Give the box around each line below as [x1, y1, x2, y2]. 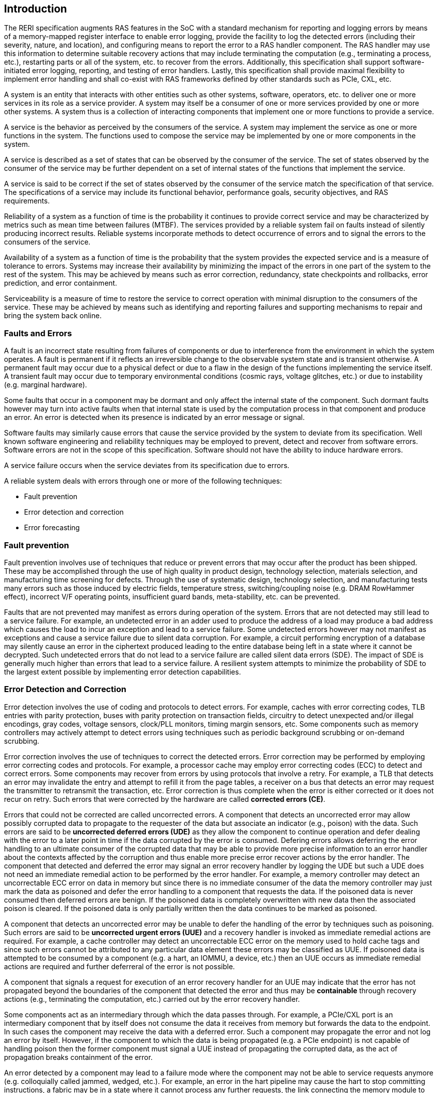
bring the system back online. [4, 311, 102, 320]
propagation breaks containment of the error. [4, 1052, 153, 1061]
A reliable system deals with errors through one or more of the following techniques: [4, 477, 282, 486]
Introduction [4, 3, 67, 15]
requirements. [4, 196, 50, 205]
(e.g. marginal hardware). [4, 380, 87, 389]
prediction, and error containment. [4, 279, 117, 288]
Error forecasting [24, 523, 80, 532]
